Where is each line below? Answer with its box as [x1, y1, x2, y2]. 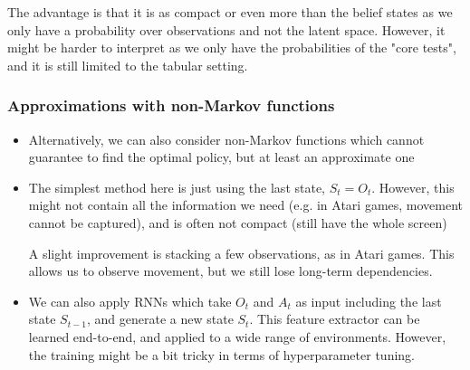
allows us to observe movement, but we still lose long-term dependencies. [28, 261, 433, 280]
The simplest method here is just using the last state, [28, 177, 326, 196]
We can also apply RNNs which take [28, 291, 232, 310]
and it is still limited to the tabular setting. [7, 55, 248, 74]
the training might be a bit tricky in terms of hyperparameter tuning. [28, 345, 415, 364]
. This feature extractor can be [249, 309, 420, 328]
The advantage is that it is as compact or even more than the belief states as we [7, 3, 453, 21]
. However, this [371, 177, 455, 196]
